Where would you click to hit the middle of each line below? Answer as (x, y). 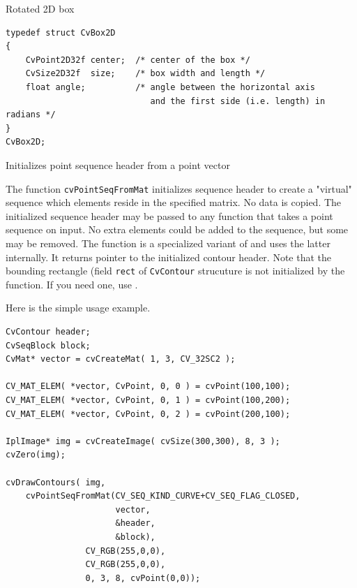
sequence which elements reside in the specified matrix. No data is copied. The (174, 202)
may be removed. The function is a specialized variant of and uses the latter (168, 243)
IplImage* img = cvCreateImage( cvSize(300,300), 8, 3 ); (143, 441)
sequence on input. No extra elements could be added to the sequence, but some (177, 229)
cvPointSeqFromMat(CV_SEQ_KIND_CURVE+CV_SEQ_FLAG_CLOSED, (163, 496)
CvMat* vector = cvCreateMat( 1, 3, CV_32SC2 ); (121, 359)
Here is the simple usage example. (78, 308)
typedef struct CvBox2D (61, 32)
